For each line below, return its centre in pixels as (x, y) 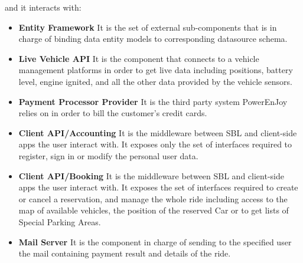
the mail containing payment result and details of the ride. (125, 253)
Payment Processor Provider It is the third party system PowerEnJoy (153, 101)
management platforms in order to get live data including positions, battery (156, 70)
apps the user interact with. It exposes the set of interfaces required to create (158, 187)
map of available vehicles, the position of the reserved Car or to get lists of (154, 210)
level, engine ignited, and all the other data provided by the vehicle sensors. (155, 81)
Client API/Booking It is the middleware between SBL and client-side (151, 175)
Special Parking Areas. (60, 221)
